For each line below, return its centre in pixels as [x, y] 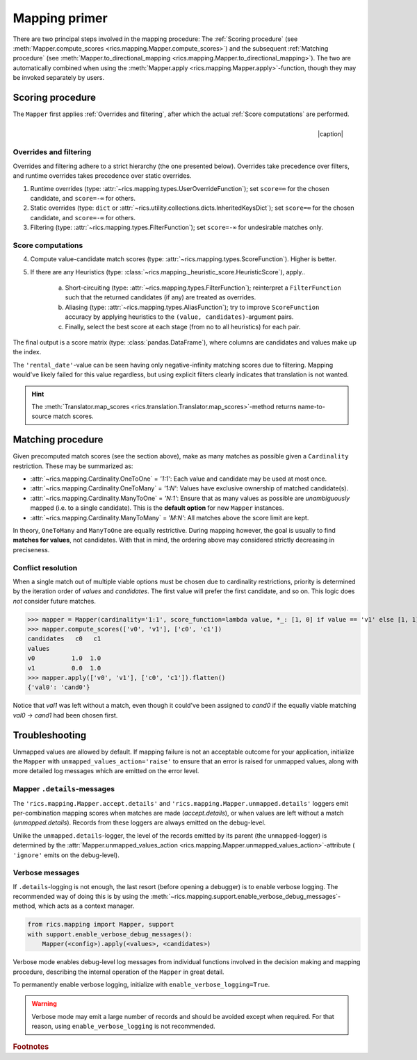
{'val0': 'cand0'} [59, 687]
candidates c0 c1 [64, 639]
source [42, 416]
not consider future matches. [55, 601]
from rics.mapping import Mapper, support [101, 925]
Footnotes [31, 1047]
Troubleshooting [50, 735]
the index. [27, 352]
